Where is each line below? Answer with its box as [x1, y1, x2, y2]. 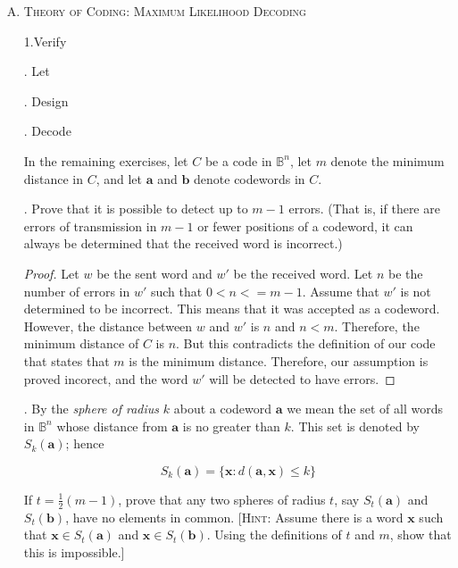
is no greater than [182, 416, 280, 435]
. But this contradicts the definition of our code [176, 334, 436, 353]
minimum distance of [23, 334, 139, 353]
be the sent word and [96, 263, 212, 282]
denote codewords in [194, 169, 305, 188]
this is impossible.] [23, 542, 125, 561]
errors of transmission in [23, 216, 157, 235]
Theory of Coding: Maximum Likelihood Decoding [23, 2, 306, 20]
